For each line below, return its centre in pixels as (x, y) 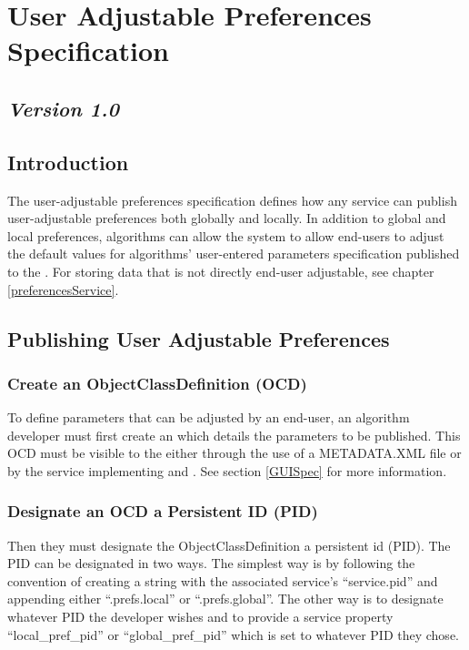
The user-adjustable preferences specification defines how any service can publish (232, 200)
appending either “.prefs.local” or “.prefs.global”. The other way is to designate (225, 599)
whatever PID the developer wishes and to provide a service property (200, 617)
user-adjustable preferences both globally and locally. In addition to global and (227, 218)
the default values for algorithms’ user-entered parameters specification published (234, 254)
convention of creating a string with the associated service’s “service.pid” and (223, 580)
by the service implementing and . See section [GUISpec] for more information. (227, 470)
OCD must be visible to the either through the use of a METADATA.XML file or (234, 453)
